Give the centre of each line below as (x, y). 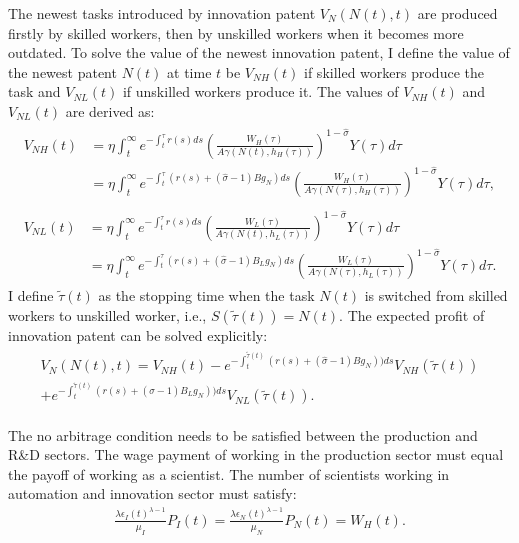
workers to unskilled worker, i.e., (107, 314)
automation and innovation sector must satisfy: (152, 493)
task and (34, 91)
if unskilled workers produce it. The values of (260, 91)
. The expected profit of (412, 314)
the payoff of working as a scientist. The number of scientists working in (229, 473)
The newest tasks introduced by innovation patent (162, 13)
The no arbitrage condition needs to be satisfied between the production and (243, 434)
